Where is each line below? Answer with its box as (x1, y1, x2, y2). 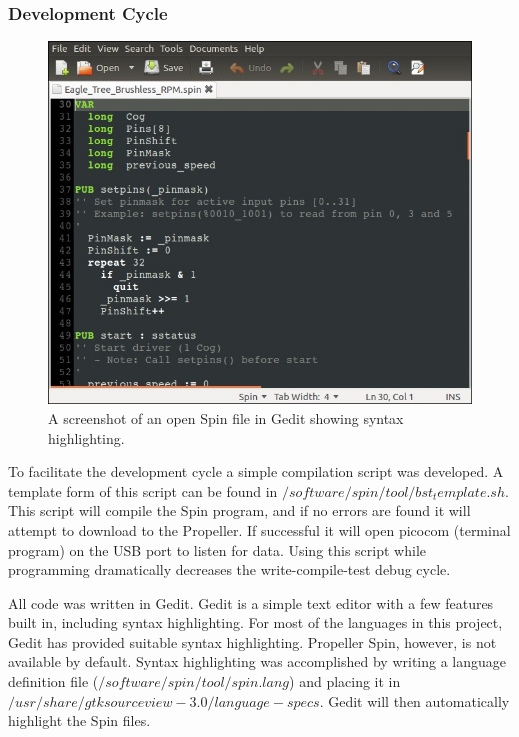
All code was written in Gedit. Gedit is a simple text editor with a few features (8, 592, 494, 613)
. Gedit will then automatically (319, 690, 510, 711)
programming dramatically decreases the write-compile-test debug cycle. (8, 559, 451, 580)
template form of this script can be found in (8, 480, 278, 501)
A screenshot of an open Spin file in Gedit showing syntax (48, 407, 404, 428)
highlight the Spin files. (8, 710, 151, 731)
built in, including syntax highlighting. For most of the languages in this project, (8, 612, 503, 633)
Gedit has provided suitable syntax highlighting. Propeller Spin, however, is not (8, 631, 497, 652)
